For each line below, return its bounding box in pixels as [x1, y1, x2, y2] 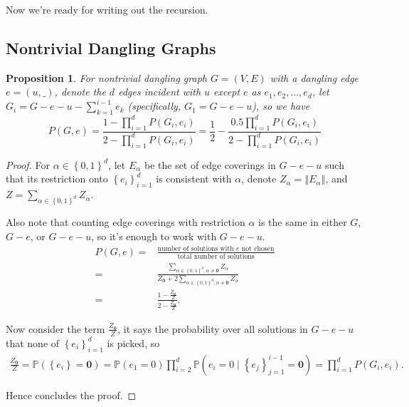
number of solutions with [157, 245, 234, 253]
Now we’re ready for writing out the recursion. [6, 2, 208, 16]
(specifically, [127, 98, 181, 113]
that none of [6, 335, 60, 350]
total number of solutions [177, 253, 255, 261]
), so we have [252, 98, 310, 113]
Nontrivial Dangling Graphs [6, 36, 216, 58]
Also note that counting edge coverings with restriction [6, 215, 245, 229]
